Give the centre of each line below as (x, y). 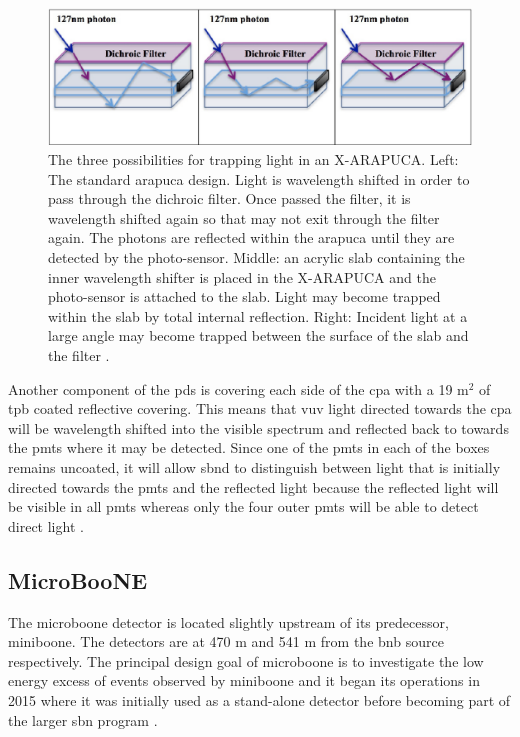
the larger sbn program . (83, 719)
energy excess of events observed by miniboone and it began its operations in (244, 680)
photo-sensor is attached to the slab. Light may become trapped (244, 296)
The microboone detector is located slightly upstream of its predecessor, (228, 621)
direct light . (46, 525)
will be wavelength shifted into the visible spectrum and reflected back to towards (258, 427)
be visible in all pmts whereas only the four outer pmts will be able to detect (243, 506)
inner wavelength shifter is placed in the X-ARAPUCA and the (242, 276)
